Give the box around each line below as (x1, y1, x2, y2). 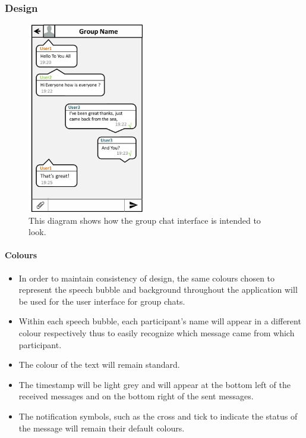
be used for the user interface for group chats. (18, 295, 185, 307)
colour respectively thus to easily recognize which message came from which (18, 326, 295, 339)
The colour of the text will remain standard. (18, 358, 180, 371)
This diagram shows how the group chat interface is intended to (29, 214, 261, 226)
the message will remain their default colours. (18, 421, 185, 434)
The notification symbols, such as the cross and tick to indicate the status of (18, 409, 298, 422)
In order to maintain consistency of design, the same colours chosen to (18, 271, 275, 284)
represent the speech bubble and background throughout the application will (18, 283, 298, 296)
